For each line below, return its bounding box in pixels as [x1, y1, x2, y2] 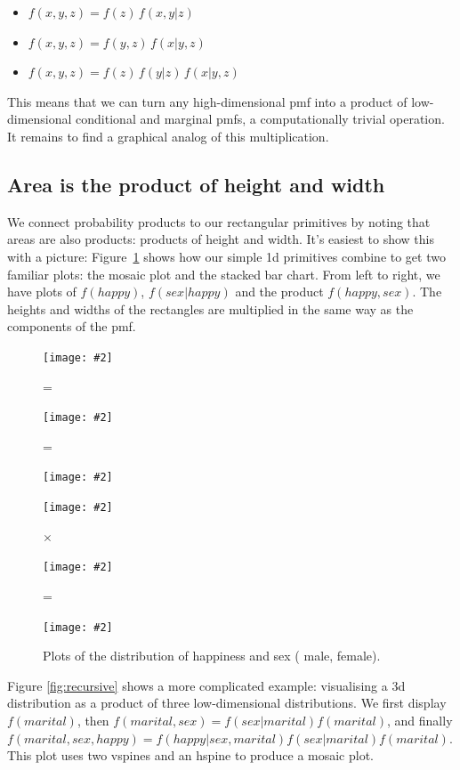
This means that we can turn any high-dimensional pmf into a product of [7, 92, 408, 110]
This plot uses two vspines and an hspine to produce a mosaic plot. [7, 746, 375, 765]
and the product [235, 282, 324, 301]
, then [77, 711, 109, 730]
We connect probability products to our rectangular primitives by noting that [7, 212, 431, 231]
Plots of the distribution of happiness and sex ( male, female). [43, 646, 381, 665]
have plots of [7, 282, 77, 301]
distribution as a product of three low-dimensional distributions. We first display [7, 693, 447, 712]
